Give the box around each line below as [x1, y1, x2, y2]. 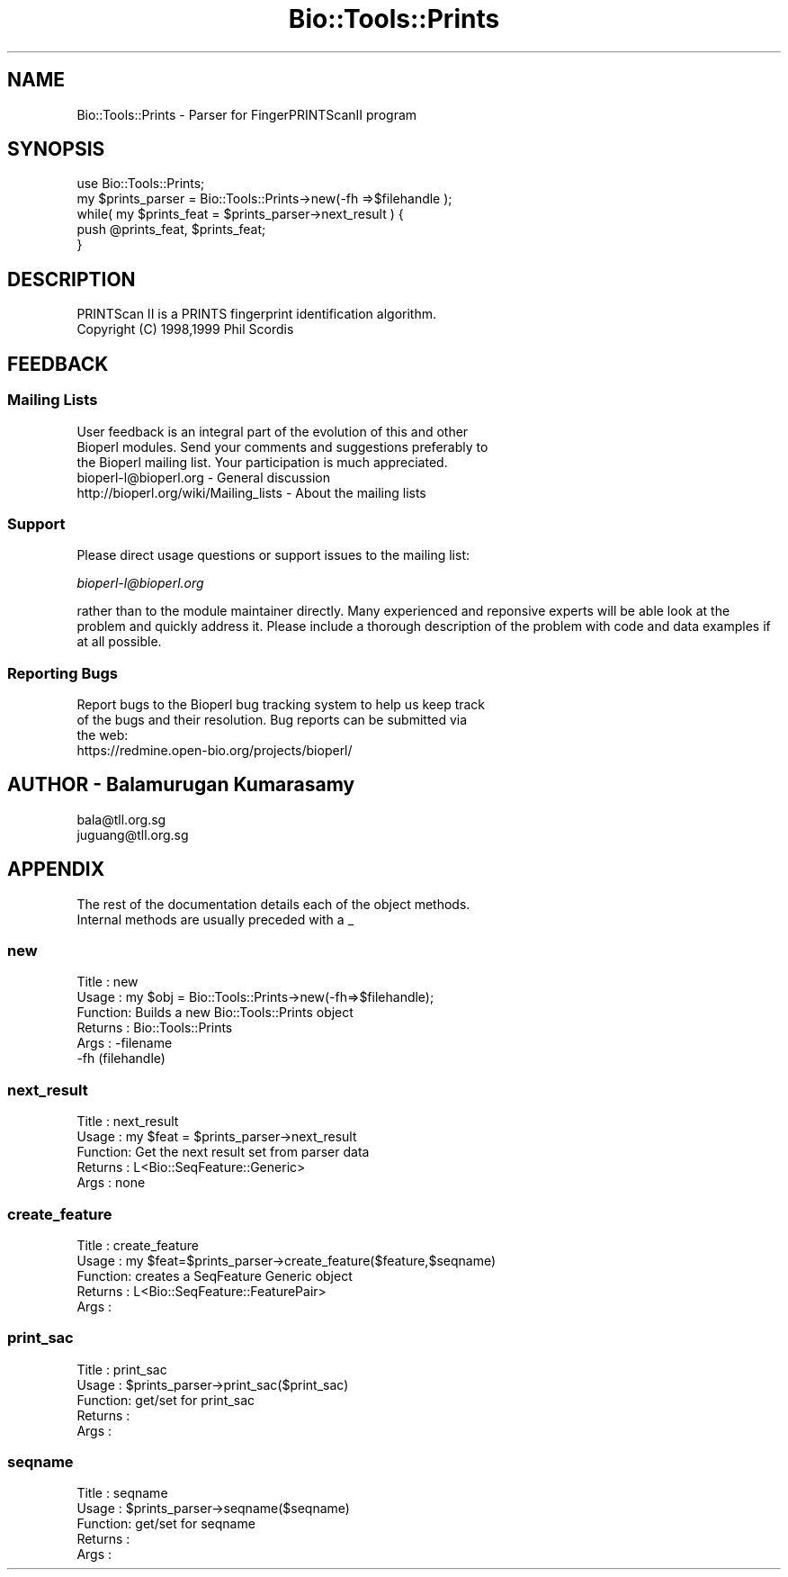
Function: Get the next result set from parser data [76, 1144, 370, 1160]
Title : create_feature [76, 1237, 200, 1253]
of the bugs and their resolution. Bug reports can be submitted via [76, 712, 468, 727]
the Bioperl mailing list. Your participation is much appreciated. [76, 454, 448, 470]
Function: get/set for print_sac [76, 1392, 255, 1408]
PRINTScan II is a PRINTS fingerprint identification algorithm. [76, 306, 436, 322]
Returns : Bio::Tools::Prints [76, 1020, 233, 1036]
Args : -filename [76, 1035, 173, 1051]
